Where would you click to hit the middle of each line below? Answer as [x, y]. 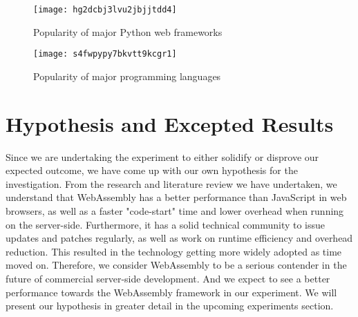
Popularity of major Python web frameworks [128, 31]
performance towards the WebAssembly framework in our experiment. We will [171, 292]
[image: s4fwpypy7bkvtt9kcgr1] [105, 54]
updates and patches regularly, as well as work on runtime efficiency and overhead [179, 238]
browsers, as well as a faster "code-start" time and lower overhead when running [175, 211]
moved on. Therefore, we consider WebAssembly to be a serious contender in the [176, 265]
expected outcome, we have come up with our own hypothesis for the [152, 170]
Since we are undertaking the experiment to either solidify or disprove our [162, 156]
